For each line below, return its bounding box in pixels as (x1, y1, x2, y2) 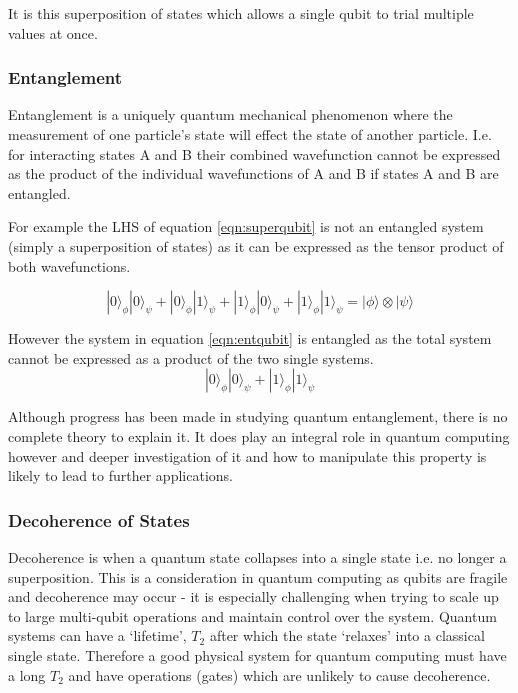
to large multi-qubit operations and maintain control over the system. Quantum (8, 605, 497, 626)
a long (8, 664, 46, 685)
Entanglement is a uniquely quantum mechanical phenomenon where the (8, 104, 453, 125)
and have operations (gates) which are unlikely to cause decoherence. (68, 664, 491, 685)
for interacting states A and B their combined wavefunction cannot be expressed (8, 143, 501, 164)
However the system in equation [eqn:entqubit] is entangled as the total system (8, 328, 492, 349)
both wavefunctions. (8, 255, 131, 276)
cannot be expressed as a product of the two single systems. (8, 347, 374, 368)
